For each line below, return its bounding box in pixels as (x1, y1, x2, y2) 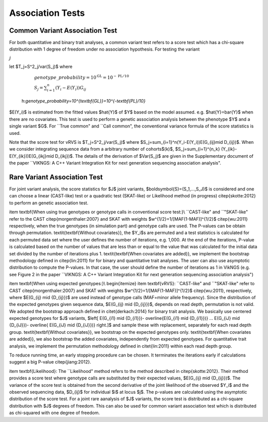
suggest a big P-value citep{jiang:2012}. (9, 359, 91, 365)
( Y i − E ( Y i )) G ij (55, 85, 86, 92)
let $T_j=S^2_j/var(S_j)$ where (9, 63, 73, 69)
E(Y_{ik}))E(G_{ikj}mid (9, 153, 54, 159)
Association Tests (9, 7, 85, 18)
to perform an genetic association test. (9, 200, 89, 206)
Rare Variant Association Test (9, 173, 103, 181)
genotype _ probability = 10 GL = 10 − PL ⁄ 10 (34, 74, 129, 80)
